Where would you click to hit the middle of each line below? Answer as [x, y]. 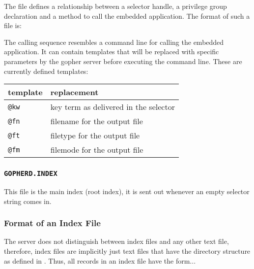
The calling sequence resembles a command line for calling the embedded [114, 42]
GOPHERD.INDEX [31, 174]
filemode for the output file [97, 150]
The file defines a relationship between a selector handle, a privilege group [115, 6]
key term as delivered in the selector [113, 107]
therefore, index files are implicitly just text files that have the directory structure [127, 251]
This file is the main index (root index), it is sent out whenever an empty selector [127, 191]
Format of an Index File [52, 223]
